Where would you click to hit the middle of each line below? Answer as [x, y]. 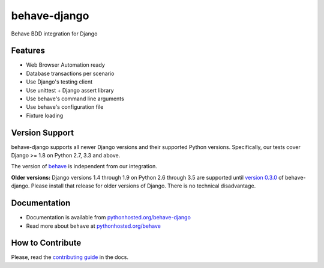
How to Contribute [46, 243]
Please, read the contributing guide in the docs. [70, 257]
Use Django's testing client [59, 82]
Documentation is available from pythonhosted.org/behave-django [109, 218]
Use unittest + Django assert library [70, 90]
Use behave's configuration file [65, 107]
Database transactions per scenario [70, 73]
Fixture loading [45, 115]
